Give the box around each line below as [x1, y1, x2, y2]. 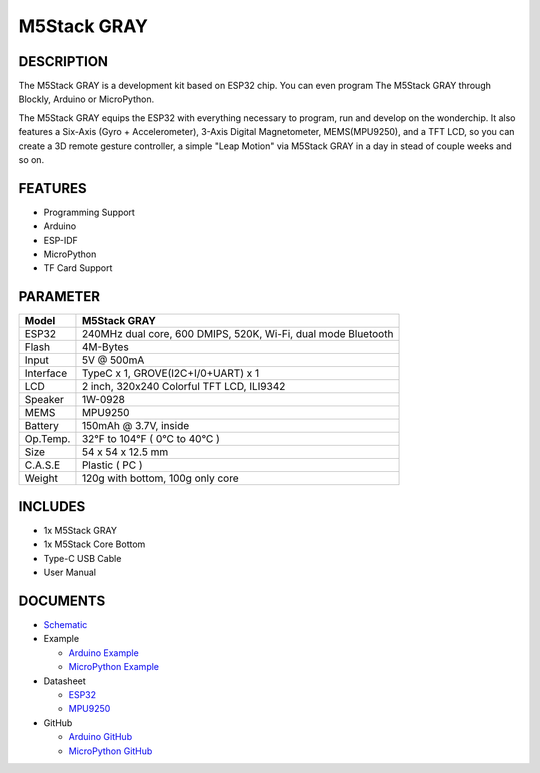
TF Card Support [43, 262, 113, 274]
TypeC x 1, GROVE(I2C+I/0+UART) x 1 [81, 366, 260, 380]
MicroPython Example [68, 661, 160, 673]
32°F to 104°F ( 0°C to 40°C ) [81, 432, 220, 446]
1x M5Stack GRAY [43, 524, 117, 536]
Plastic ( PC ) [81, 458, 143, 472]
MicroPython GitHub [68, 745, 153, 757]
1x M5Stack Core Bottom [43, 538, 146, 550]
